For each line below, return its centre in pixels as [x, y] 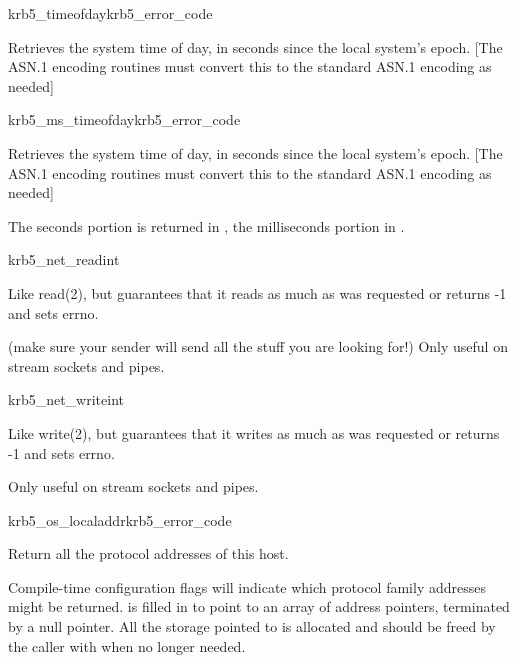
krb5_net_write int [66, 399]
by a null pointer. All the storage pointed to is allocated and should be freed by [252, 626]
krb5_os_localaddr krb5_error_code [120, 519]
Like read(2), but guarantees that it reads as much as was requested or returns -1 [257, 292]
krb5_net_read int [64, 259]
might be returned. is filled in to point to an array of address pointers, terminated [259, 606]
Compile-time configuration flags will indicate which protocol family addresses [247, 586]
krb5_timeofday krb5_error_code [110, 13]
